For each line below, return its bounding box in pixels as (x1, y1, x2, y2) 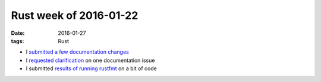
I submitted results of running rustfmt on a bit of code (26, 65, 157, 72)
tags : (11, 37, 24, 44)
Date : (11, 29, 25, 37)
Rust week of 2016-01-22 (11, 9, 139, 22)
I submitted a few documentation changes (26, 48, 129, 55)
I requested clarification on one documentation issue (26, 57, 155, 64)
